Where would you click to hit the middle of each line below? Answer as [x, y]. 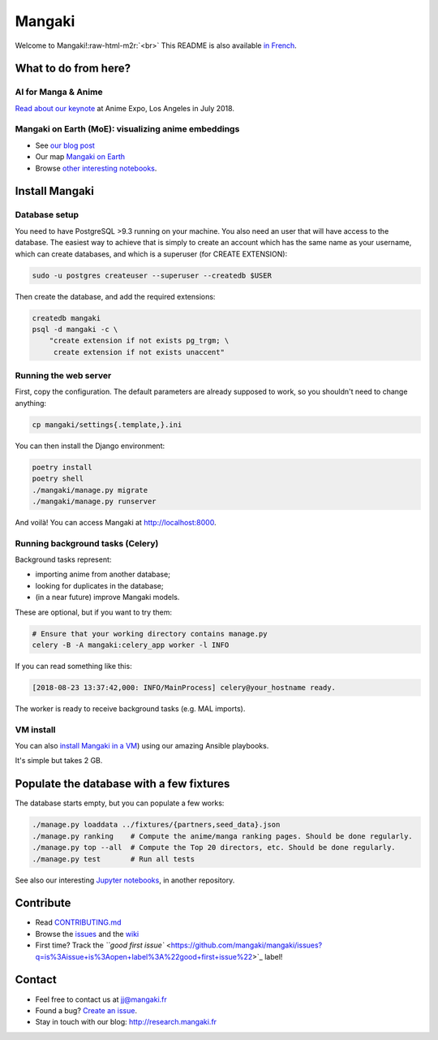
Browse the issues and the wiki [87, 934]
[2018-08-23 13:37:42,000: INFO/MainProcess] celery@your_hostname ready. [184, 687]
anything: [31, 403]
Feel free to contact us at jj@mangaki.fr [101, 999]
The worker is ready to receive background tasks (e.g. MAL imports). [130, 708]
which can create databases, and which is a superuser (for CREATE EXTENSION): [151, 254]
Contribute [43, 903]
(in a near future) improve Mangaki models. [107, 598]
